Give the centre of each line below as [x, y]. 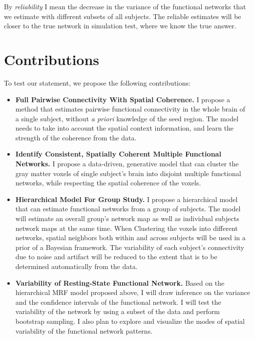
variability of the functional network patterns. [84, 330]
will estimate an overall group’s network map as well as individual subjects [127, 218]
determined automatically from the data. [76, 266]
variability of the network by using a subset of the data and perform [117, 311]
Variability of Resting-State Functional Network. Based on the [120, 282]
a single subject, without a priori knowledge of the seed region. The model [127, 118]
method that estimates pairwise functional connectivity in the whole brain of [130, 109]
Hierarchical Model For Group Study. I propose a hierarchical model [127, 199]
